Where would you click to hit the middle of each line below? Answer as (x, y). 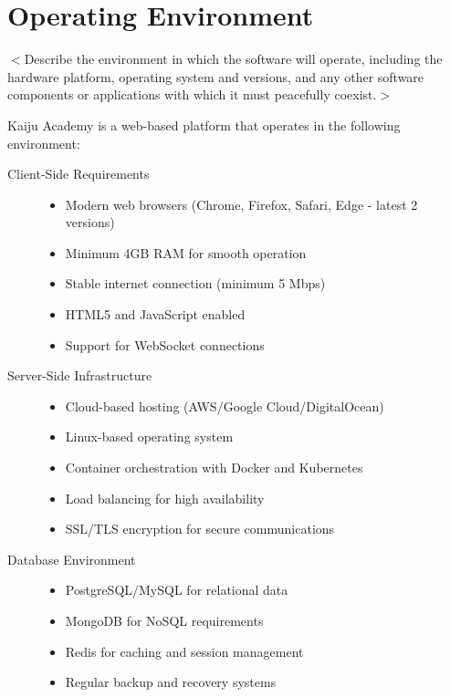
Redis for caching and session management (184, 651)
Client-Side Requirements (78, 174)
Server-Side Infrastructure (80, 375)
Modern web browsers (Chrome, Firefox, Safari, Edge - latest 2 (241, 204)
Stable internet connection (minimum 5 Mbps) (195, 283)
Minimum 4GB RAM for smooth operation (186, 252)
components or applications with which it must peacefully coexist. (192, 94)
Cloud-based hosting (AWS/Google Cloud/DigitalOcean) (225, 406)
